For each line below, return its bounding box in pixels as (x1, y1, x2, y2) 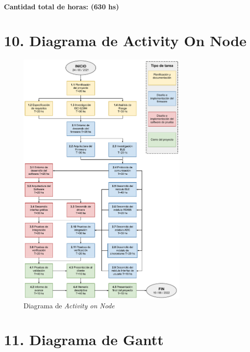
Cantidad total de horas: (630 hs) (4, 1, 119, 11)
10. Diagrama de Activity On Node (4, 30, 247, 50)
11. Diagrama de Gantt (4, 329, 164, 349)
